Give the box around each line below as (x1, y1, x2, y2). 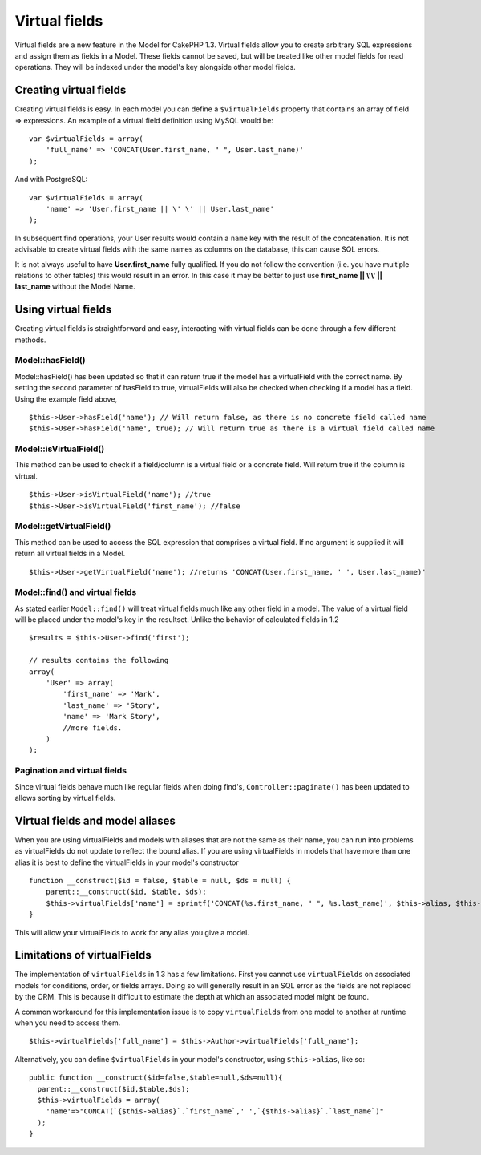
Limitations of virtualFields (14, 948, 152, 962)
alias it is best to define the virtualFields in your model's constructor (14, 858, 240, 867)
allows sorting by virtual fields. (14, 793, 116, 802)
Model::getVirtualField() (14, 521, 111, 532)
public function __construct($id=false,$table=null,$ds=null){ (29, 1073, 283, 1082)
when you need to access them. (14, 1018, 121, 1028)
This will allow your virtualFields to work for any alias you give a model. (14, 927, 250, 937)
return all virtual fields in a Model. (14, 549, 126, 559)
